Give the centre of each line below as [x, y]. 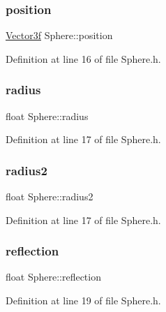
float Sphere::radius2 [50, 196]
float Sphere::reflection [53, 277]
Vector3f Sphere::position [59, 35]
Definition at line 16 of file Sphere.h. [83, 58]
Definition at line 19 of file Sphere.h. [83, 300]
